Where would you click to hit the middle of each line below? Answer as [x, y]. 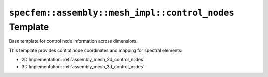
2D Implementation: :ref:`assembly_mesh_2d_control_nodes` [83, 60]
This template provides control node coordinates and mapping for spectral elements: [96, 50]
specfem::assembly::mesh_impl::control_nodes [122, 13]
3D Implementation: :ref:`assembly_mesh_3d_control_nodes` [83, 66]
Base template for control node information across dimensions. [74, 41]
